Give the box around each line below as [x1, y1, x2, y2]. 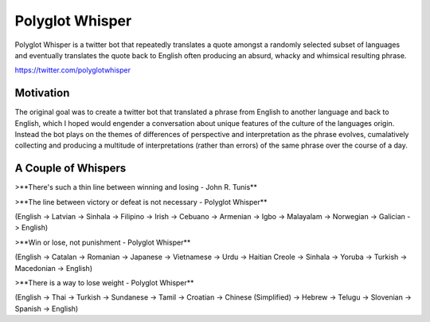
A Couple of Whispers [14, 162, 127, 175]
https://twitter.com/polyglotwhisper [14, 65, 131, 75]
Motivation [14, 86, 70, 100]
